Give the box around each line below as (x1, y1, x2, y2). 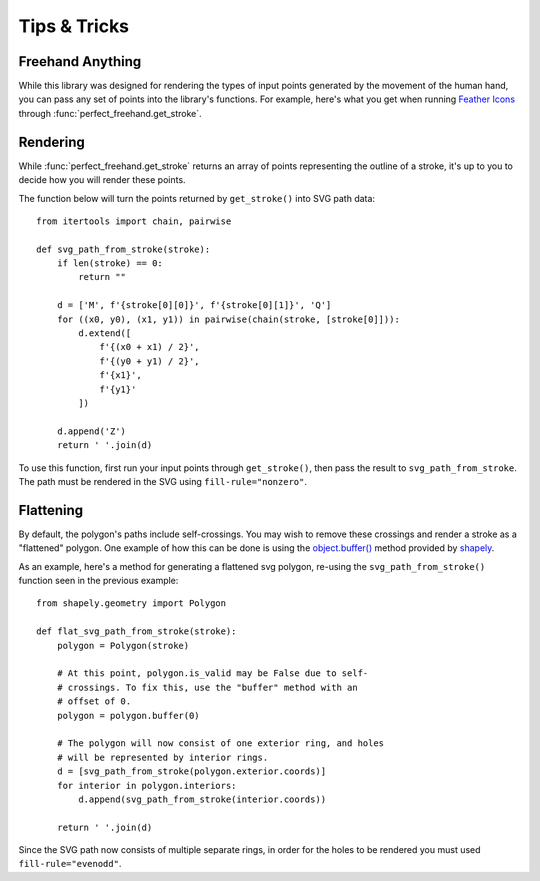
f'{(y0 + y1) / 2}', (99, 355, 200, 367)
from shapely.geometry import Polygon (36, 598, 227, 609)
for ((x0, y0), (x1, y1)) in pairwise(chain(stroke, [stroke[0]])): (56, 313, 400, 325)
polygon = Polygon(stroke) (56, 640, 190, 651)
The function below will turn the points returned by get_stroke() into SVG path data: (18, 192, 375, 204)
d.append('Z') (56, 425, 127, 437)
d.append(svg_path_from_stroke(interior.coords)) (78, 793, 327, 805)
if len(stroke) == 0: (56, 258, 164, 269)
